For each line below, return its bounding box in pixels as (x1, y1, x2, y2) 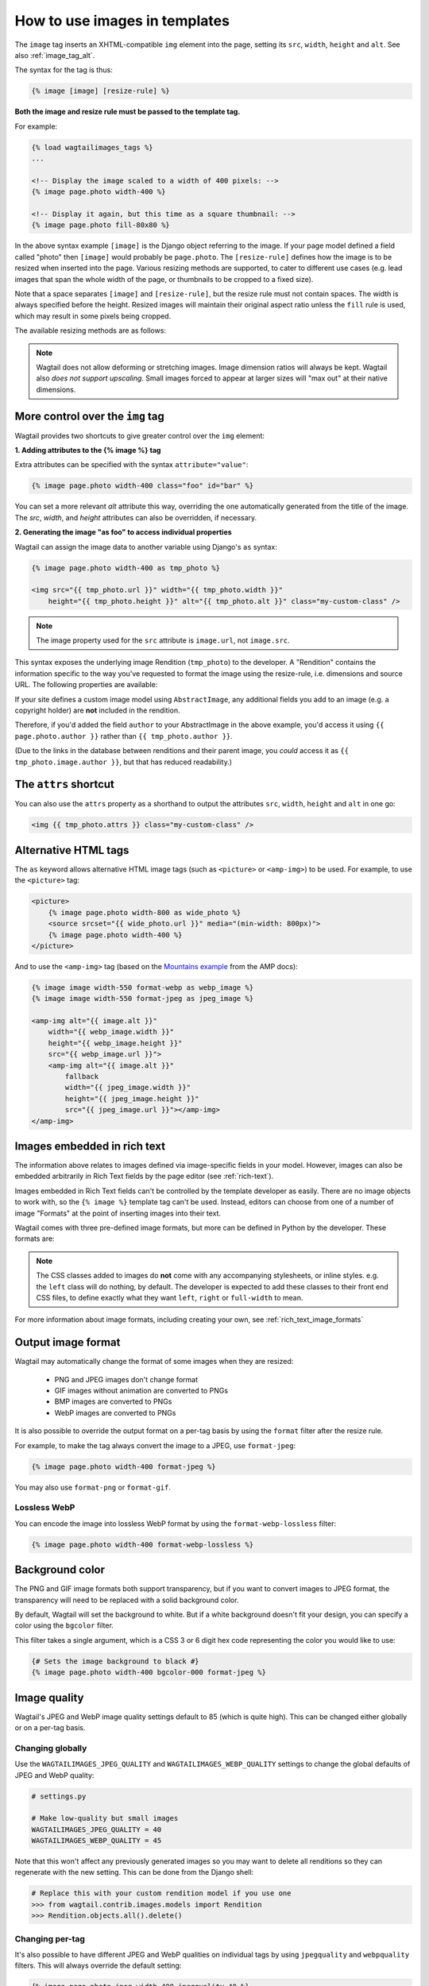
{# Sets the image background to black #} (31, 1656, 199, 1666)
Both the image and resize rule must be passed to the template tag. (14, 107, 241, 117)
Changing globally (14, 1742, 87, 1753)
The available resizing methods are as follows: (14, 326, 167, 335)
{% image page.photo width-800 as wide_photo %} (48, 908, 242, 917)
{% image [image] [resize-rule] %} (31, 87, 170, 95)
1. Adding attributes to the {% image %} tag (14, 445, 161, 454)
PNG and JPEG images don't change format (54, 1374, 199, 1384)
